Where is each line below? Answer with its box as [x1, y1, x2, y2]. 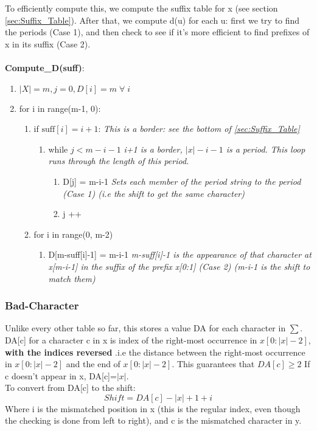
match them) [48, 272, 96, 284]
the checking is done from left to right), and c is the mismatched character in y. [5, 414, 302, 427]
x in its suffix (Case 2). [5, 37, 91, 50]
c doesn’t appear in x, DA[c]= [5, 369, 117, 382]
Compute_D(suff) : [5, 61, 85, 74]
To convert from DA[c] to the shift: [5, 381, 136, 394]
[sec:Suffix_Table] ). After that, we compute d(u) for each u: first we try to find [5, 13, 300, 26]
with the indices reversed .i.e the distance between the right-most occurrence [5, 345, 305, 358]
